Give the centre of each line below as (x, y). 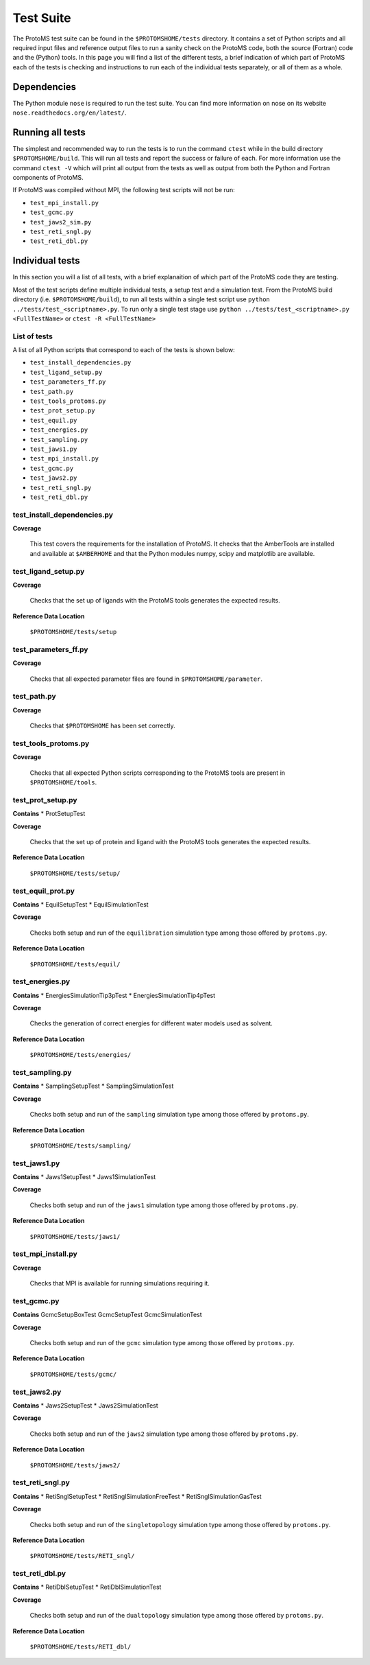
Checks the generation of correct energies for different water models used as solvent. (151, 1023)
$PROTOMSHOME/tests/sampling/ (81, 1145)
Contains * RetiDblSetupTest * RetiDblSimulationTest (87, 1587)
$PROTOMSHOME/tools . (63, 782)
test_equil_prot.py (44, 891)
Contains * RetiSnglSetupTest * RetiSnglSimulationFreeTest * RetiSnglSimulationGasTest (137, 1496)
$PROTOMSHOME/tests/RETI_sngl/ (82, 1556)
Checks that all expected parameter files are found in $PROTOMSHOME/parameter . (146, 679)
